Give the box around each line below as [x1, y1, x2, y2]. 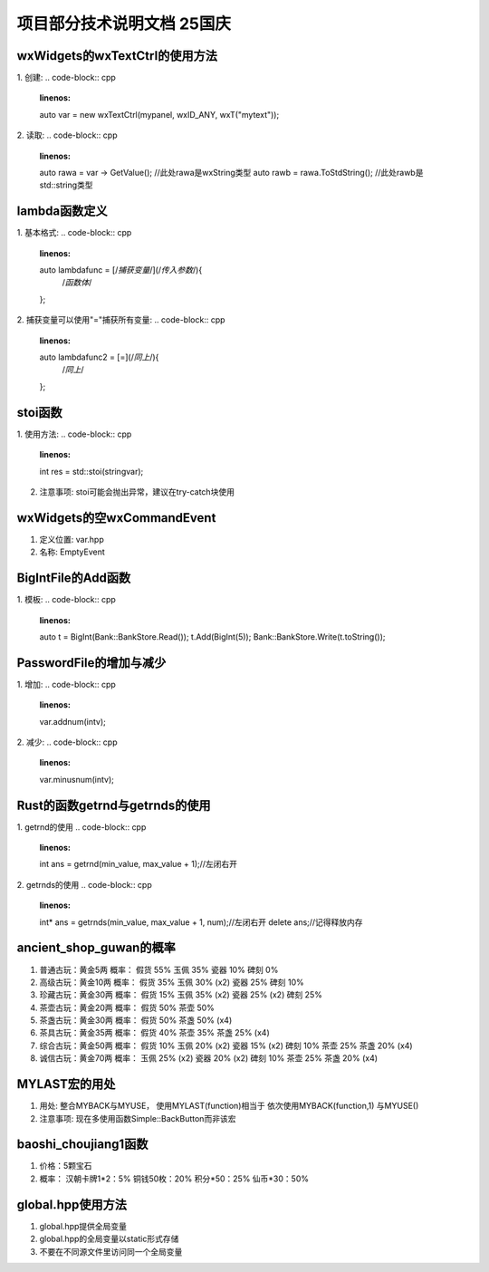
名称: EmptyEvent [39, 546, 106, 557]
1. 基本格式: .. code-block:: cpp [16, 227, 132, 238]
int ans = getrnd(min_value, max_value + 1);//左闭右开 [39, 859, 238, 870]
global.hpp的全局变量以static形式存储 [39, 1233, 179, 1245]
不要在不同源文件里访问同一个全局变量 [39, 1246, 183, 1257]
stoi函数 [16, 404, 62, 420]
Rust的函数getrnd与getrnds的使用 [16, 797, 212, 813]
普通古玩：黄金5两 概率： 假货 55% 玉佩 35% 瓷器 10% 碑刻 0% [39, 964, 279, 975]
